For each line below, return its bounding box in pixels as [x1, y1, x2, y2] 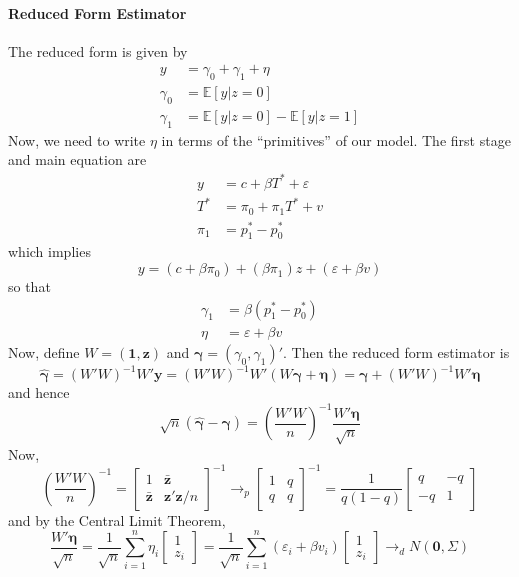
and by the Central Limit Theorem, [8, 509, 226, 530]
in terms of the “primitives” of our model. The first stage [161, 129, 511, 150]
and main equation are [8, 149, 147, 170]
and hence [8, 382, 70, 403]
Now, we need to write [8, 129, 146, 150]
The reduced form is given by [8, 40, 188, 61]
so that [8, 276, 51, 297]
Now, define [8, 341, 80, 362]
